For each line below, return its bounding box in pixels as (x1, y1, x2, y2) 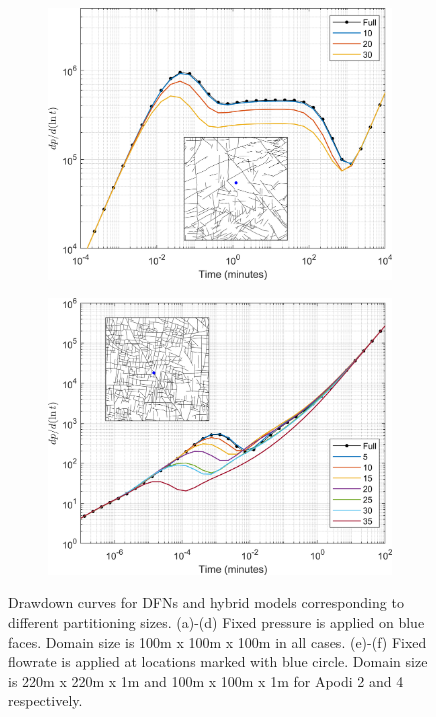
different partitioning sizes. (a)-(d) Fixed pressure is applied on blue (8, 612, 425, 633)
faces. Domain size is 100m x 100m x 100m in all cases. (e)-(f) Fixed (8, 631, 427, 652)
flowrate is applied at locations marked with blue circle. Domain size (8, 651, 428, 672)
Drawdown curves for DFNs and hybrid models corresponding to (8, 592, 404, 613)
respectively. (8, 690, 83, 711)
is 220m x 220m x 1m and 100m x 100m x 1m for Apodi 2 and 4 (8, 670, 404, 691)
